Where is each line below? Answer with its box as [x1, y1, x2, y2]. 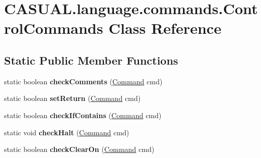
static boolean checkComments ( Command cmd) [4, 76, 163, 86]
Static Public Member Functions [4, 52, 178, 68]
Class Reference [108, 18, 221, 38]
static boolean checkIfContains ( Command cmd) [4, 110, 162, 120]
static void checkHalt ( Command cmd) [4, 127, 129, 137]
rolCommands [4, 18, 103, 38]
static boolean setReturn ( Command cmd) [4, 93, 141, 103]
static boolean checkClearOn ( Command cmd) [4, 144, 155, 154]
